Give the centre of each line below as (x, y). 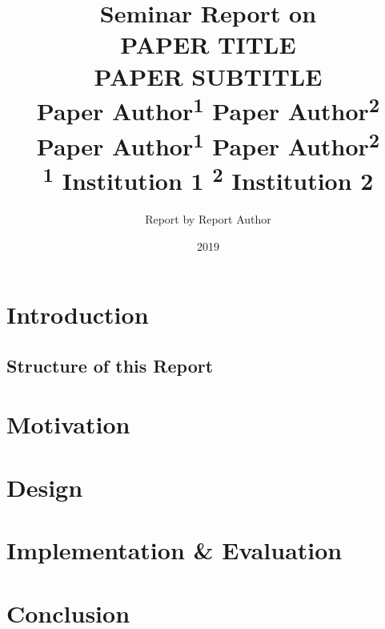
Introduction (78, 314)
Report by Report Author (208, 219)
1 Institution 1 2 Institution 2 (208, 179)
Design (45, 487)
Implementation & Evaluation (174, 550)
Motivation (68, 424)
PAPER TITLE (208, 44)
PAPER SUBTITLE (208, 76)
